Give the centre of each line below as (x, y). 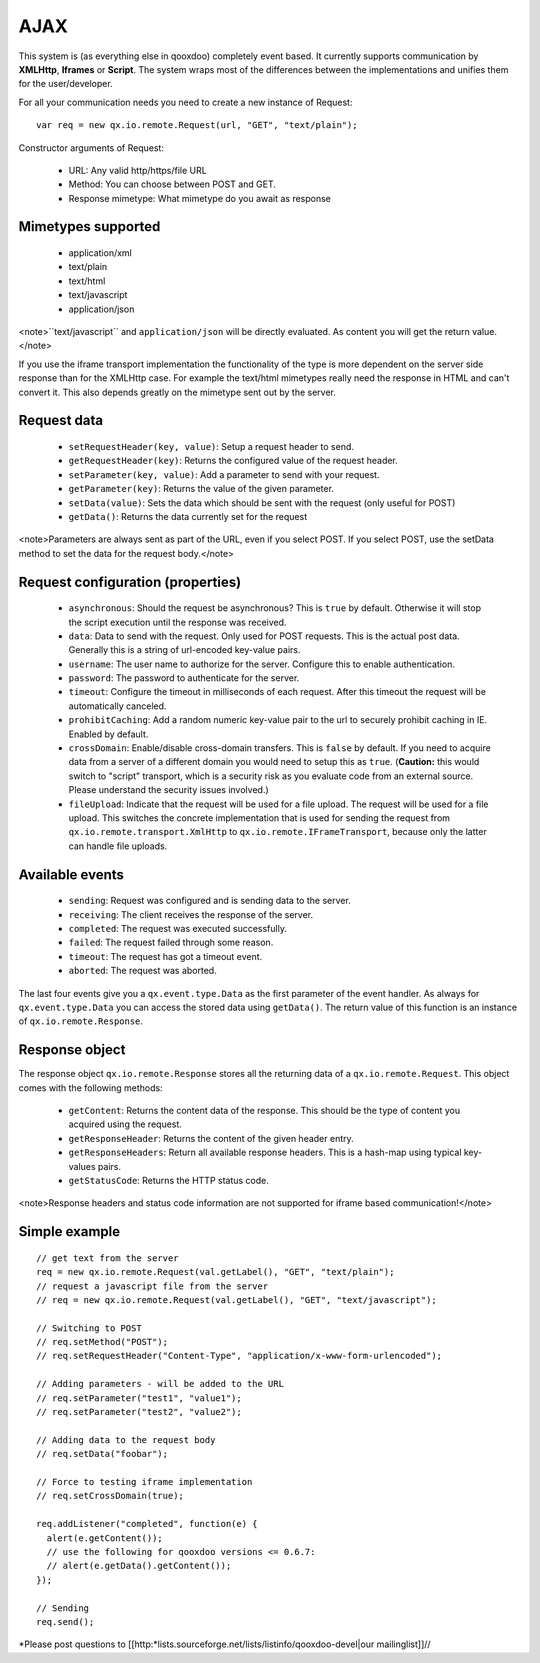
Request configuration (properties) (130, 581)
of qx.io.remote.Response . (81, 1021)
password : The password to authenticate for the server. (184, 678)
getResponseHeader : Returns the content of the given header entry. (211, 1138)
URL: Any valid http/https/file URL (137, 170)
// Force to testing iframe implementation (144, 1481)
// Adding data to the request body (126, 1439)
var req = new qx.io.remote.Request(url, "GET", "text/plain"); (197, 125)
